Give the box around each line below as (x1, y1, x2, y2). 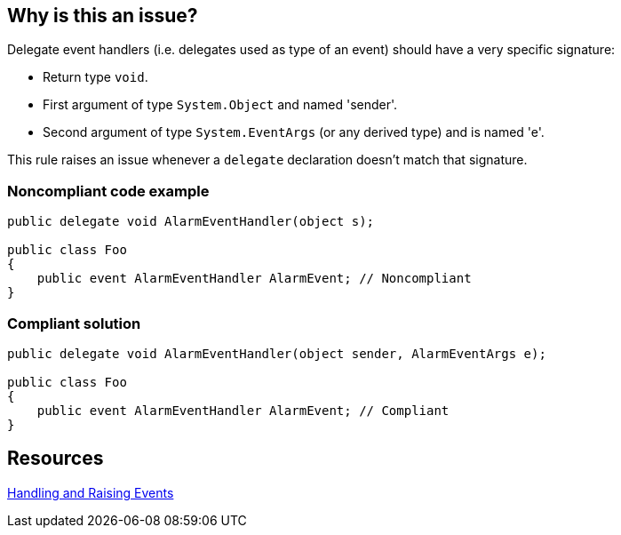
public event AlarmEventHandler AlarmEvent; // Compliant (36, 403, 450, 418)
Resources (7, 447, 104, 470)
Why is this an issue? (7, 4, 198, 27)
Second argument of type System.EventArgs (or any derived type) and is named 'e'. (43, 124, 545, 140)
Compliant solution (7, 314, 141, 332)
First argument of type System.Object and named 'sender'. (43, 97, 398, 113)
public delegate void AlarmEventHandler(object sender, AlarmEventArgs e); (7, 346, 546, 361)
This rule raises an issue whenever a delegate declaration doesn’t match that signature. (7, 152, 528, 168)
